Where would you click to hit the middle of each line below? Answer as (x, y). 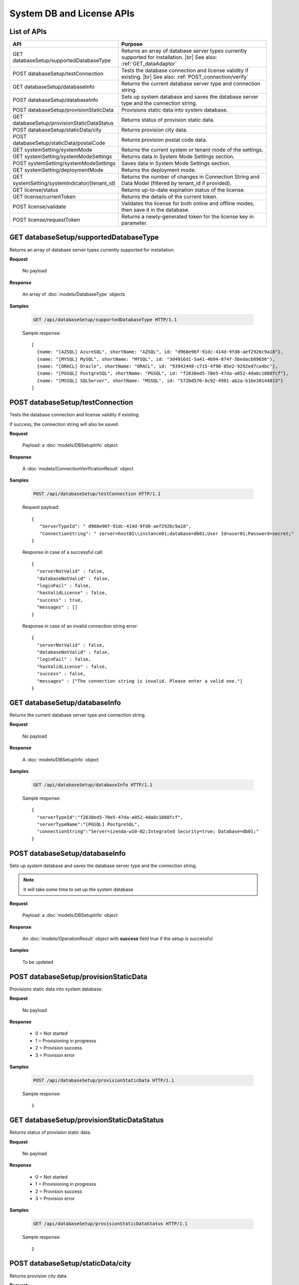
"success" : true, (60, 600)
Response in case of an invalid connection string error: (80, 626)
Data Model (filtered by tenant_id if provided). (176, 183)
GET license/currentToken (44, 197)
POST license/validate (39, 207)
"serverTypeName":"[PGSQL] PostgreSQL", (88, 824)
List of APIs (28, 32)
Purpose (132, 44)
